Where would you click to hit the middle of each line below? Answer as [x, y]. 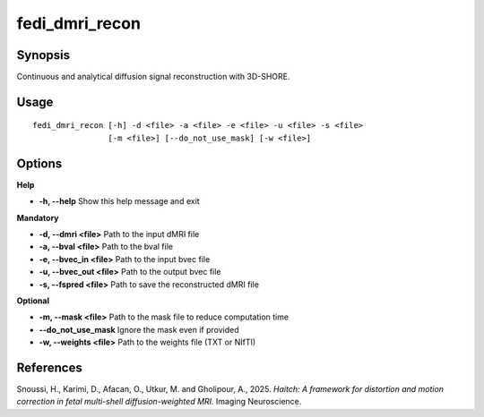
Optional [33, 301]
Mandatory [38, 217]
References [49, 367]
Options [39, 163]
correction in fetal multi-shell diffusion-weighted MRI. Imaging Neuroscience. [159, 402]
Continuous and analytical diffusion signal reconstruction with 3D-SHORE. [153, 77]
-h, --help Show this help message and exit [120, 201]
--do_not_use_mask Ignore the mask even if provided [139, 329]
